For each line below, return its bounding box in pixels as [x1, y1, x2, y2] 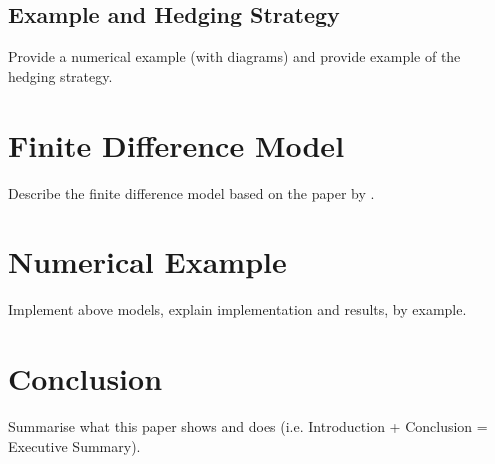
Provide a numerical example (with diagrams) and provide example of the [8, 46, 461, 67]
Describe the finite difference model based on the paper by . [8, 182, 375, 203]
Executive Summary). [8, 435, 141, 456]
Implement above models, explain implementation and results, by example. [8, 299, 467, 320]
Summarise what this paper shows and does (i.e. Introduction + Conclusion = [8, 415, 488, 436]
